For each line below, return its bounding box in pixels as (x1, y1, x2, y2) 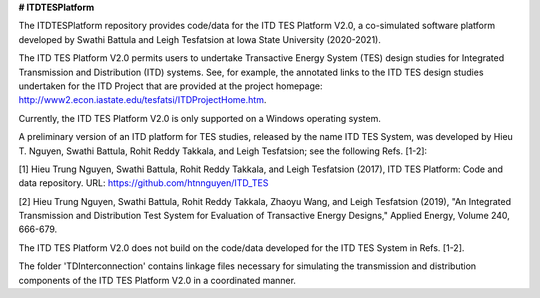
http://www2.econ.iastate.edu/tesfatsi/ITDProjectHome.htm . (18, 94, 267, 106)
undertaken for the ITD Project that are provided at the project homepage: (18, 80, 323, 92)
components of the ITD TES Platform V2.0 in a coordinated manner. (18, 274, 297, 286)
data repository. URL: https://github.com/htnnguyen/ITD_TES (18, 177, 269, 189)
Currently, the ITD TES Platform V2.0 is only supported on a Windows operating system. (18, 112, 382, 124)
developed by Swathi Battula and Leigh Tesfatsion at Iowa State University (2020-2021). (18, 33, 382, 45)
